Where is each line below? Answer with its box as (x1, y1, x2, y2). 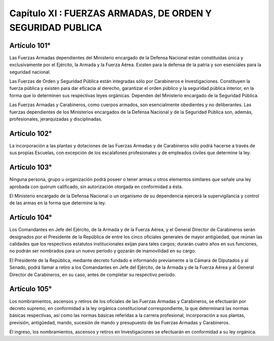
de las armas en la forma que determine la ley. (9, 200, 106, 206)
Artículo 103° (9, 163, 52, 172)
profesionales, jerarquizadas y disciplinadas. (9, 116, 102, 122)
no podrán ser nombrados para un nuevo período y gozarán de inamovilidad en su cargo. (9, 248, 196, 254)
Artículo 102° (9, 129, 52, 138)
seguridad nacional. (9, 69, 51, 75)
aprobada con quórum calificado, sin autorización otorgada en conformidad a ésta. (9, 183, 183, 190)
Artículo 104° (9, 213, 52, 222)
